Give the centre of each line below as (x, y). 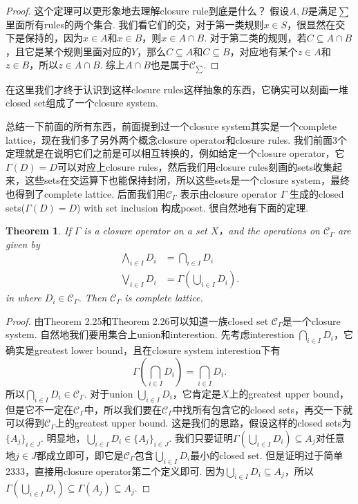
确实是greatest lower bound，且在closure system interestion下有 (143, 350)
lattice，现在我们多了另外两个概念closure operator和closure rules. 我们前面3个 (176, 139)
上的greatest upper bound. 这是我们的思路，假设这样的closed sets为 (203, 423)
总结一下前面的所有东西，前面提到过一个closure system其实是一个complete (171, 126)
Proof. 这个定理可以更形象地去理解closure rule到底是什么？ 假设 (148, 10)
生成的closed (317, 193)
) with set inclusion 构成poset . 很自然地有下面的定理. (193, 207)
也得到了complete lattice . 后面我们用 (86, 193)
